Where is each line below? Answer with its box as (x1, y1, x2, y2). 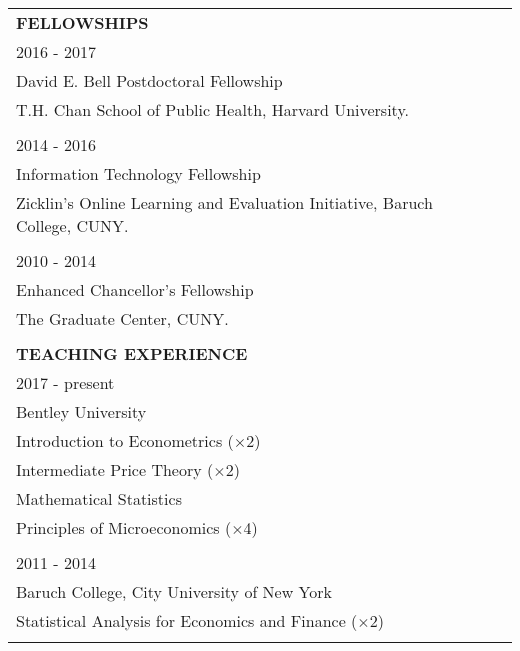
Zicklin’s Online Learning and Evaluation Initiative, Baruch (16, 191, 433, 214)
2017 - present (16, 371, 115, 394)
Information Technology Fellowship (16, 162, 261, 185)
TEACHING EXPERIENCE (16, 342, 248, 365)
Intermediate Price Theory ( (16, 458, 214, 481)
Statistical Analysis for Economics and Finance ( (16, 609, 358, 632)
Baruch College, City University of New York (16, 580, 332, 603)
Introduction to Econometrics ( (16, 429, 234, 452)
